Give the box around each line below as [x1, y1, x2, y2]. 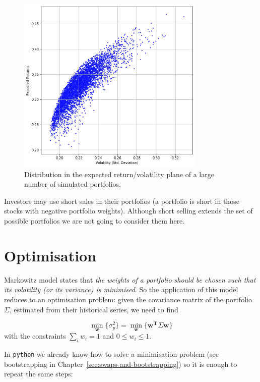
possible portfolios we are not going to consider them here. [4, 215, 185, 226]
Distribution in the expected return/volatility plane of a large [24, 169, 214, 179]
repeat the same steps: [4, 368, 73, 379]
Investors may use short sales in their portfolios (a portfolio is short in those [4, 195, 239, 206]
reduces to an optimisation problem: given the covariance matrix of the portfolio [4, 294, 252, 304]
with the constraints [4, 331, 66, 341]
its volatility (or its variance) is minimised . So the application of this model [4, 284, 238, 295]
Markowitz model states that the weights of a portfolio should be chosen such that [4, 274, 256, 285]
